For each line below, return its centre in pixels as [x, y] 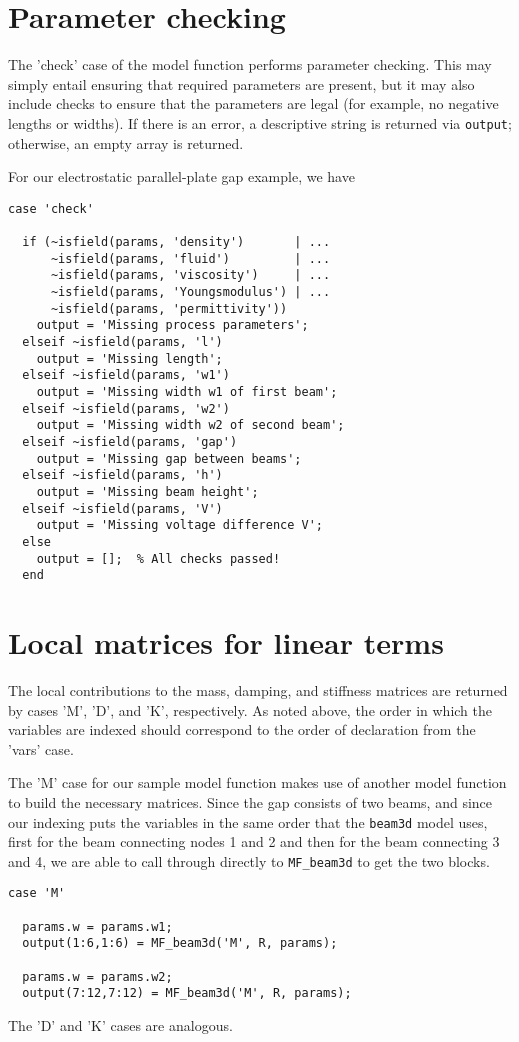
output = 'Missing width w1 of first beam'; [187, 391]
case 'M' [37, 893]
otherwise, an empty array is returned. [126, 142]
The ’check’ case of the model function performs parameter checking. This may [250, 64]
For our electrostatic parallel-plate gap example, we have [181, 176]
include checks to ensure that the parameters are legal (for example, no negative [253, 103]
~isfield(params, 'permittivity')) [169, 308]
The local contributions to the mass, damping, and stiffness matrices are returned [258, 689]
